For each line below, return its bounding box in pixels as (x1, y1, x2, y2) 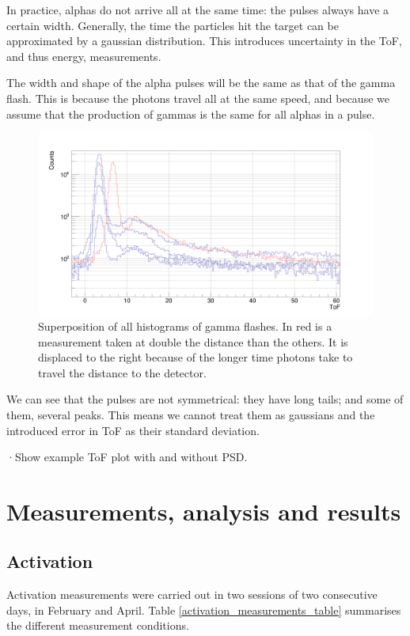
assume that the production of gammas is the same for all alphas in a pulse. (6, 105, 375, 122)
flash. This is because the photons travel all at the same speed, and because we (6, 89, 389, 106)
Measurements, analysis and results (6, 494, 401, 527)
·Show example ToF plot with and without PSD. (6, 449, 248, 465)
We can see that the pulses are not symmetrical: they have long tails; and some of (6, 391, 404, 407)
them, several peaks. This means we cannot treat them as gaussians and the (6, 406, 375, 422)
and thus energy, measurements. (6, 47, 161, 64)
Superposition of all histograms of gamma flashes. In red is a (38, 317, 332, 334)
